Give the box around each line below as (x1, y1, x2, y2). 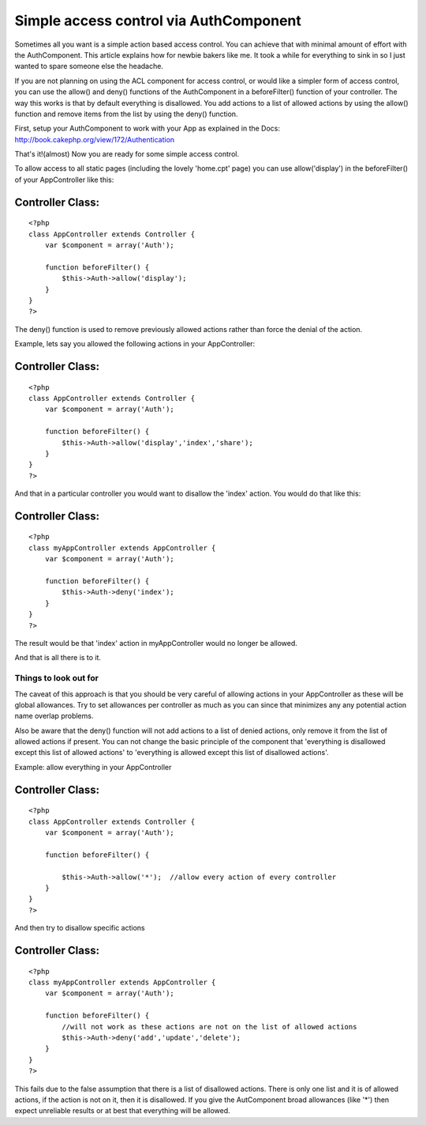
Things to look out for (14, 673, 99, 684)
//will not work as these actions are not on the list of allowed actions (62, 1022, 357, 1031)
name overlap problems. (14, 712, 94, 721)
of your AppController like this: (14, 175, 114, 184)
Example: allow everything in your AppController (14, 762, 172, 772)
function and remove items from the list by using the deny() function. (14, 109, 238, 119)
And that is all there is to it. (14, 653, 102, 663)
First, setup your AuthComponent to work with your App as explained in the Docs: (14, 123, 280, 134)
